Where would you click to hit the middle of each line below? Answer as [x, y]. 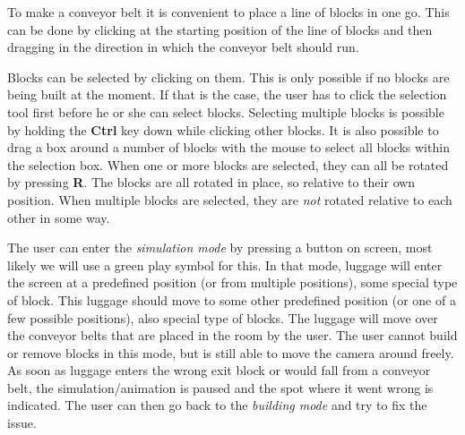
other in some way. [59, 217]
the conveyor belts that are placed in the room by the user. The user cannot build [232, 335]
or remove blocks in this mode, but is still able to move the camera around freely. [231, 352]
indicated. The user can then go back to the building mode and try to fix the [217, 405]
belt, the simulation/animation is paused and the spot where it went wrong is [220, 387]
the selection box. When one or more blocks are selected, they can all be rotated [228, 164]
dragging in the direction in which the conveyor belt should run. [183, 47]
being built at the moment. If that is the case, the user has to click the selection [227, 94]
